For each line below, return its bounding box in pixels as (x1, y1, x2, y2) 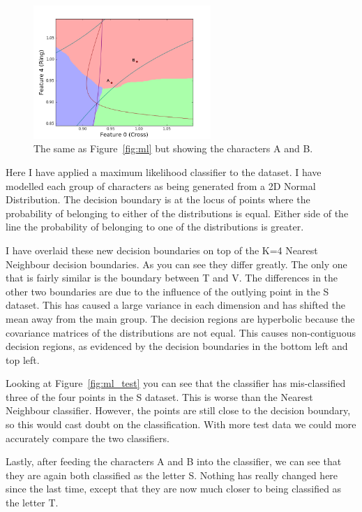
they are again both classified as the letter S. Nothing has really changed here (6, 467, 338, 482)
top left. (6, 352, 40, 367)
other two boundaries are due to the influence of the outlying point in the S (6, 284, 329, 298)
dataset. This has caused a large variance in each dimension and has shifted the (6, 298, 346, 312)
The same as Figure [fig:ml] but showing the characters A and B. (33, 141, 313, 156)
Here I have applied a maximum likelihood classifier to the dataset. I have (6, 164, 322, 179)
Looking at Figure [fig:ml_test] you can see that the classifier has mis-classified (6, 376, 346, 390)
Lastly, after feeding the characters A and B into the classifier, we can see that (6, 454, 342, 469)
